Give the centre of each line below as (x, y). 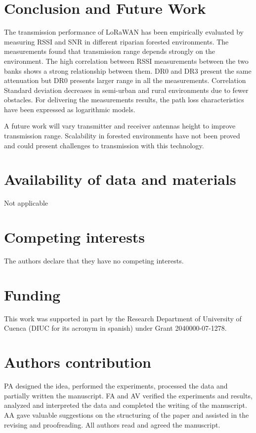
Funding (32, 294)
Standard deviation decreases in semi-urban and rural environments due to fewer (126, 90)
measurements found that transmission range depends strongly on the (109, 51)
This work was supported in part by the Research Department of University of (123, 318)
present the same (226, 70)
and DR (183, 70)
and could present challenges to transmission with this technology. (104, 145)
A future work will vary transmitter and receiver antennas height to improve (120, 126)
